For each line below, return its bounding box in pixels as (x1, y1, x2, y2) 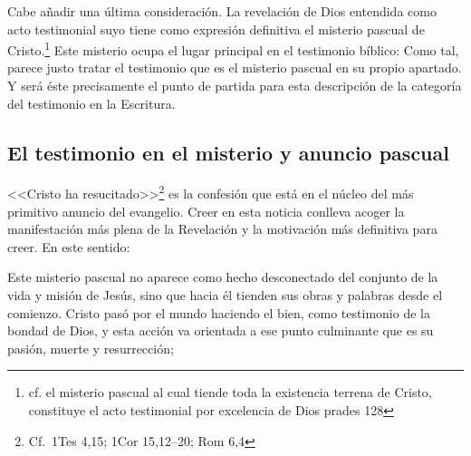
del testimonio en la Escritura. (7, 93, 176, 112)
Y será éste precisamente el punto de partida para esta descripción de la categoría (7, 76, 462, 95)
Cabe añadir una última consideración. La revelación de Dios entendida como (7, 2, 437, 20)
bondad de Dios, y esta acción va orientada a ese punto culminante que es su (7, 321, 434, 340)
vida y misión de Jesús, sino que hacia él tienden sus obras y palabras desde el (7, 286, 443, 305)
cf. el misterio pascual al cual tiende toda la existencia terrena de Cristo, (28, 383, 432, 402)
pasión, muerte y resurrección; (7, 338, 174, 357)
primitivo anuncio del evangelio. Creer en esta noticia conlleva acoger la (7, 201, 405, 220)
